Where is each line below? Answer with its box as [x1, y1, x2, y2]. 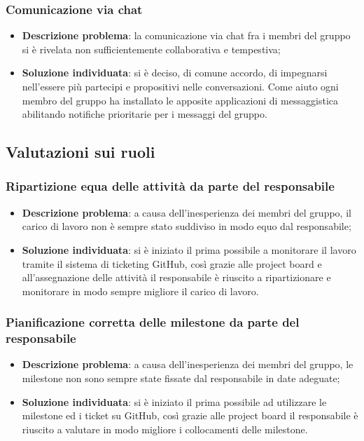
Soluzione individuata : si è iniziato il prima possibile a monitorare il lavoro [22, 242, 356, 257]
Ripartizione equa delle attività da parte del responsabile [6, 177, 335, 195]
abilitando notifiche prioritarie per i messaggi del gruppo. [22, 107, 267, 121]
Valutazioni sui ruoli [6, 141, 155, 163]
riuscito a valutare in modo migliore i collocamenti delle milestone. [22, 421, 308, 436]
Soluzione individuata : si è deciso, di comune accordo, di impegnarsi [22, 65, 328, 80]
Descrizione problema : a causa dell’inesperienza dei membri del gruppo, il [22, 205, 351, 219]
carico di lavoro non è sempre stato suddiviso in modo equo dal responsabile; [22, 219, 351, 233]
